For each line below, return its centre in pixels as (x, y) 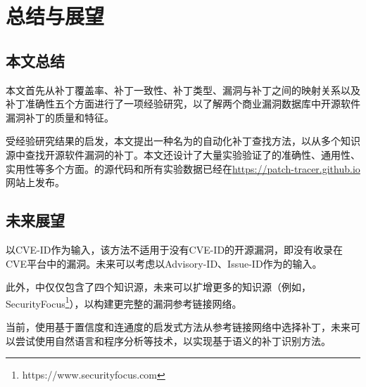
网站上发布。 (35, 182)
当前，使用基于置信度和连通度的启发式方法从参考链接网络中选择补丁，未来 (178, 326)
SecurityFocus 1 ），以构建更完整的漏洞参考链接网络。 (124, 302)
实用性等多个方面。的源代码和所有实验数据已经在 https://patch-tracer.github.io (183, 168)
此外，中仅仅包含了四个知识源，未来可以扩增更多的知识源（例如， (158, 287)
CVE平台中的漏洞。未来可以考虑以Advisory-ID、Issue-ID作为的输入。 (164, 263)
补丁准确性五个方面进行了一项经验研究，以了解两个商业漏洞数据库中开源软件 (183, 104)
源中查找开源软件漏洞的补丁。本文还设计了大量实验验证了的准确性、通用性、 (183, 154)
